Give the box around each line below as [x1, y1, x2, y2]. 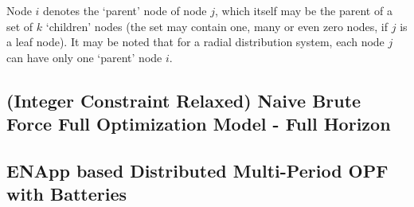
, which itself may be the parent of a [214, 2, 393, 18]
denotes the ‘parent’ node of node [43, 2, 207, 18]
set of [6, 18, 33, 34]
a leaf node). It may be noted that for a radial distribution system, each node [6, 33, 385, 50]
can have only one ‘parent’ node [6, 49, 162, 65]
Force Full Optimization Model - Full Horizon [6, 111, 391, 136]
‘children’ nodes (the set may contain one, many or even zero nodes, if [45, 18, 389, 34]
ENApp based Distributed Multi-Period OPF [6, 158, 389, 182]
